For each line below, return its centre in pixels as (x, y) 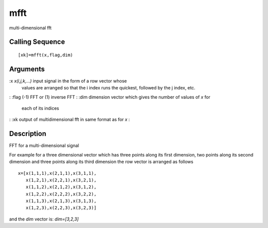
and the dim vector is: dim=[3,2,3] (44, 219)
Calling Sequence (37, 42)
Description (28, 134)
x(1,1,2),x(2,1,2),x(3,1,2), (61, 187)
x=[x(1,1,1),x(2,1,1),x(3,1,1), (57, 173)
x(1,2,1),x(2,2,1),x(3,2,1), (61, 180)
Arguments (27, 69)
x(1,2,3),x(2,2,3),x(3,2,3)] (61, 208)
